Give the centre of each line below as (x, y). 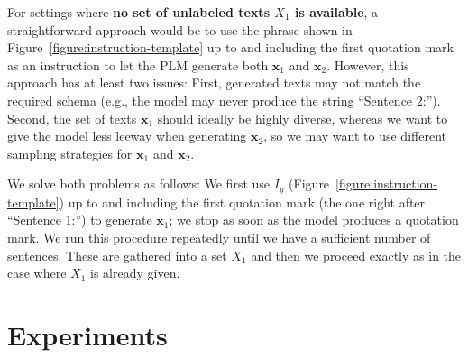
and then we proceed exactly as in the (356, 255)
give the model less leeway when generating (127, 136)
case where (37, 273)
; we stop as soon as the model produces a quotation (314, 220)
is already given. (135, 273)
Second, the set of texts (72, 118)
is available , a (337, 12)
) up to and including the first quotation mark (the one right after (242, 202)
